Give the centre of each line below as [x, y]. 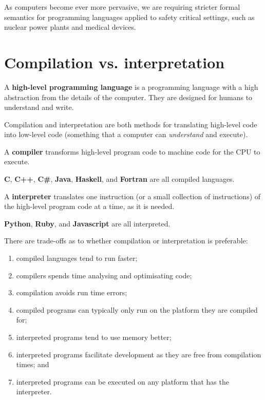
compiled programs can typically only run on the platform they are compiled [137, 309]
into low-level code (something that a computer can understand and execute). [126, 134]
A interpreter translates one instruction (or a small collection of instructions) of [132, 196]
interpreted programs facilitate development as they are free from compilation [139, 354]
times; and [33, 364]
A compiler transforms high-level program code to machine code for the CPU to [132, 151]
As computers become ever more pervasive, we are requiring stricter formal [122, 7]
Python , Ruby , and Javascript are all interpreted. [87, 223]
